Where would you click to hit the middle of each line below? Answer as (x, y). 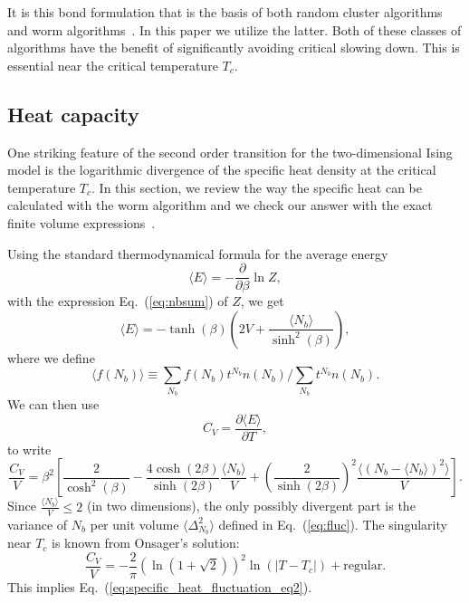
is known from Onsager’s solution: (146, 543)
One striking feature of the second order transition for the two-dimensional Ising (230, 152)
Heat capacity (73, 114)
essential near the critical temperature (113, 65)
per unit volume (134, 524)
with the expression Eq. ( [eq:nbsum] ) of (118, 301)
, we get (262, 301)
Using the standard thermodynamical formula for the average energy (198, 253)
